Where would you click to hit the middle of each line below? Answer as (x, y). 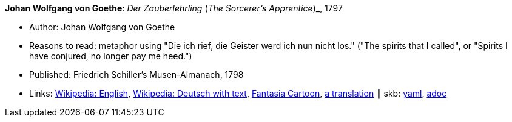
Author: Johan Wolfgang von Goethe (102, 27)
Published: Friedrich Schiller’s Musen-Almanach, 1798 (136, 75)
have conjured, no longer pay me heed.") (111, 56)
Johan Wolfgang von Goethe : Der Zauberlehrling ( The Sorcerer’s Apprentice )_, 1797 (174, 8)
